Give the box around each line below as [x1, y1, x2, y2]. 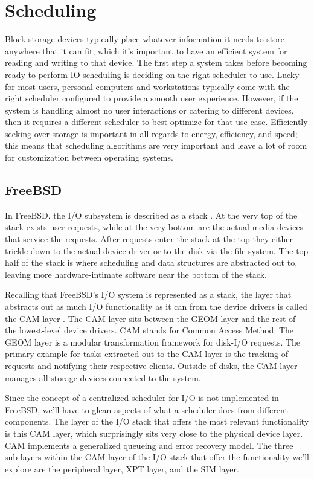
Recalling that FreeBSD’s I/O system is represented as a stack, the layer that [5, 288, 292, 301]
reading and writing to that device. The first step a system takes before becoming [5, 56, 307, 69]
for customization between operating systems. [5, 151, 173, 164]
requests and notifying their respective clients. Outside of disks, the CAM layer [5, 359, 298, 371]
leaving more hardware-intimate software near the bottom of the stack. [5, 268, 267, 280]
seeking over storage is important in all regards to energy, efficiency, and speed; [5, 127, 298, 140]
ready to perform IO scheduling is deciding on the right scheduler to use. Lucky [5, 68, 300, 80]
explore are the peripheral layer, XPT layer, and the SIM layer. [5, 462, 239, 475]
